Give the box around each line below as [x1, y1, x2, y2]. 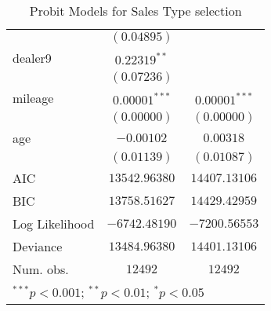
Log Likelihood [13, 214, 95, 232]
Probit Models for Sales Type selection [29, 2, 242, 20]
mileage [13, 89, 54, 107]
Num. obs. [13, 260, 69, 278]
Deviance [13, 237, 63, 255]
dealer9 [13, 49, 52, 67]
